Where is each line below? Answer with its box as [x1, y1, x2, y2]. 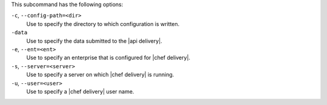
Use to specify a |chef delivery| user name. [26, 87, 134, 95]
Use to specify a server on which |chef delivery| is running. [26, 71, 174, 78]
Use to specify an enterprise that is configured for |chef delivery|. [26, 54, 191, 62]
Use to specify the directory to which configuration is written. [26, 20, 180, 27]
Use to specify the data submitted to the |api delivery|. [26, 37, 163, 45]
